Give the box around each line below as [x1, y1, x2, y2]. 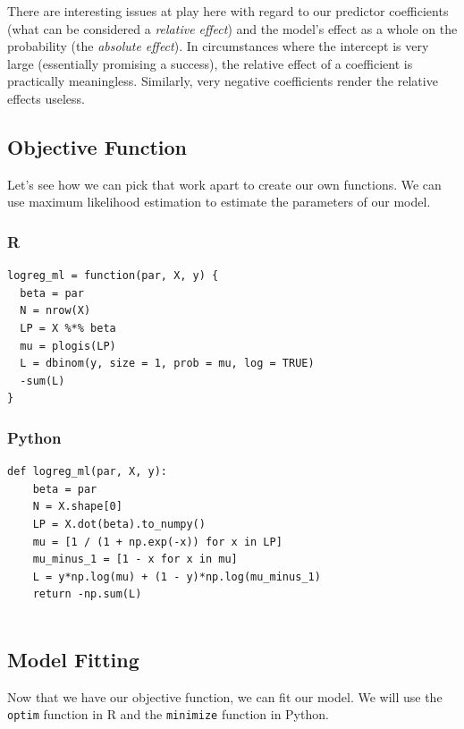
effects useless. [7, 89, 85, 107]
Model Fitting [7, 645, 139, 673]
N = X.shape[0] [32, 500, 122, 513]
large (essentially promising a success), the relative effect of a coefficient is [7, 54, 413, 72]
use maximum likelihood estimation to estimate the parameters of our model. [7, 192, 431, 211]
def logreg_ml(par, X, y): [7, 465, 167, 479]
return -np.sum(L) [32, 588, 142, 601]
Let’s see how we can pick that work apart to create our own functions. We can [7, 174, 442, 193]
